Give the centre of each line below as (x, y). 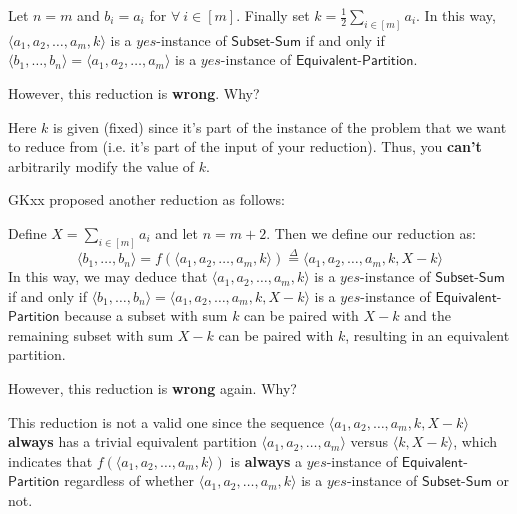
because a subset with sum (146, 315)
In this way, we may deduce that (108, 276)
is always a (266, 460)
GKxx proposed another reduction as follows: (146, 199)
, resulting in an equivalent (427, 334)
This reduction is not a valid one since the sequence (166, 421)
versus (369, 441)
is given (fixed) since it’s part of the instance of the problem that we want (280, 126)
